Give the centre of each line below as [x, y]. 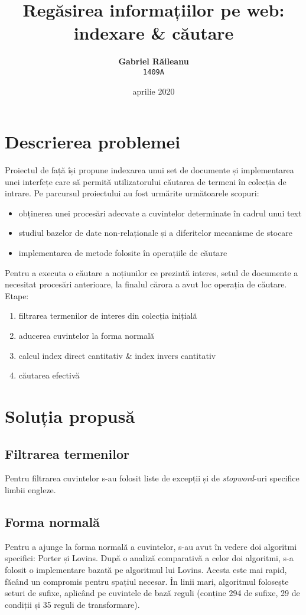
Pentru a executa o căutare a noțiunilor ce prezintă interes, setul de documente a [152, 272]
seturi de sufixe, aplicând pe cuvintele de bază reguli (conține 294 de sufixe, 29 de [152, 593]
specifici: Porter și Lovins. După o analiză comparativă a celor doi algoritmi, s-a [149, 558]
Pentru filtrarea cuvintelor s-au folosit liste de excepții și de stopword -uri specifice [152, 478]
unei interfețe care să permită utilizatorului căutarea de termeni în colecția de [146, 181]
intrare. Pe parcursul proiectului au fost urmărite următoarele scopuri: [132, 193]
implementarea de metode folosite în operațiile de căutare [123, 253]
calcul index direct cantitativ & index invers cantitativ [117, 355]
